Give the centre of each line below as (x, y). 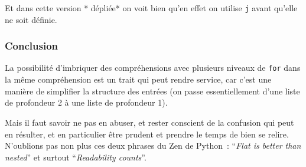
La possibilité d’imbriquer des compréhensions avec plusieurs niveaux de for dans (153, 68)
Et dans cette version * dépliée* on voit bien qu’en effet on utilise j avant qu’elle (151, 8)
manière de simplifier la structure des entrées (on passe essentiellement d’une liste (152, 91)
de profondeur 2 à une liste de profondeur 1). (86, 102)
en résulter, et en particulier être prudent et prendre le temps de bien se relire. (147, 134)
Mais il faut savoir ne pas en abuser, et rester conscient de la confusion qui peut (149, 122)
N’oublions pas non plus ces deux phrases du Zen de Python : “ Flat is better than (153, 145)
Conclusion (31, 46)
